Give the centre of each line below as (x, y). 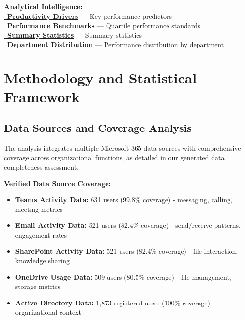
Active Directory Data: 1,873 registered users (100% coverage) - (115, 302)
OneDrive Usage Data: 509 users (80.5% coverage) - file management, (123, 277)
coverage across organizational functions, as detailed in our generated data (114, 157)
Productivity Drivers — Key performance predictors (90, 16)
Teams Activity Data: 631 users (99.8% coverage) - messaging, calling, (124, 200)
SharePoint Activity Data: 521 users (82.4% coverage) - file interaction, (127, 251)
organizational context (48, 312)
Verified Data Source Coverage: (58, 183)
